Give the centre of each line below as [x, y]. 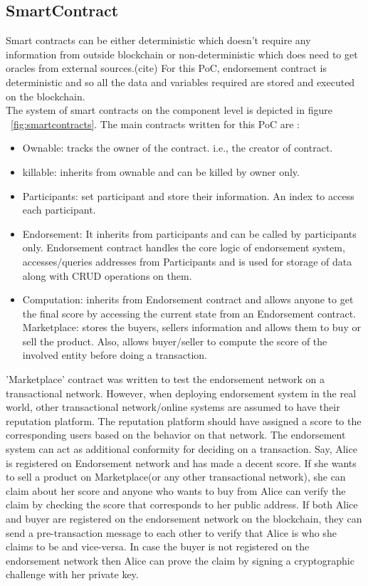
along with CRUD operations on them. [107, 275]
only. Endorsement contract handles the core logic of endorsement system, [184, 247]
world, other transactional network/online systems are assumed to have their [173, 407]
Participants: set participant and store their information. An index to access [188, 195]
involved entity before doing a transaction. [115, 355]
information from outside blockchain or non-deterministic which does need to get [182, 54]
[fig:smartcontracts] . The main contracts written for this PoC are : [155, 124]
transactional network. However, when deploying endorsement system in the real [181, 393]
